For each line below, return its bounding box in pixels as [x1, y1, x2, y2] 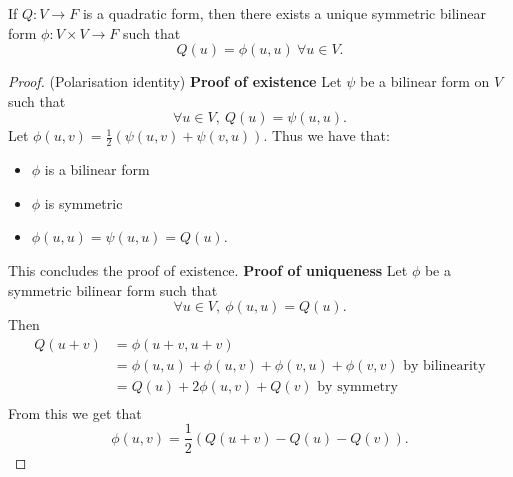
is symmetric [44, 192, 123, 213]
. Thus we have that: [263, 125, 390, 146]
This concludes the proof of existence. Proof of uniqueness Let [8, 259, 408, 280]
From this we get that [8, 402, 142, 423]
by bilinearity [403, 358, 486, 373]
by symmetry [317, 379, 398, 394]
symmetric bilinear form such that [8, 279, 218, 300]
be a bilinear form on [360, 71, 490, 92]
